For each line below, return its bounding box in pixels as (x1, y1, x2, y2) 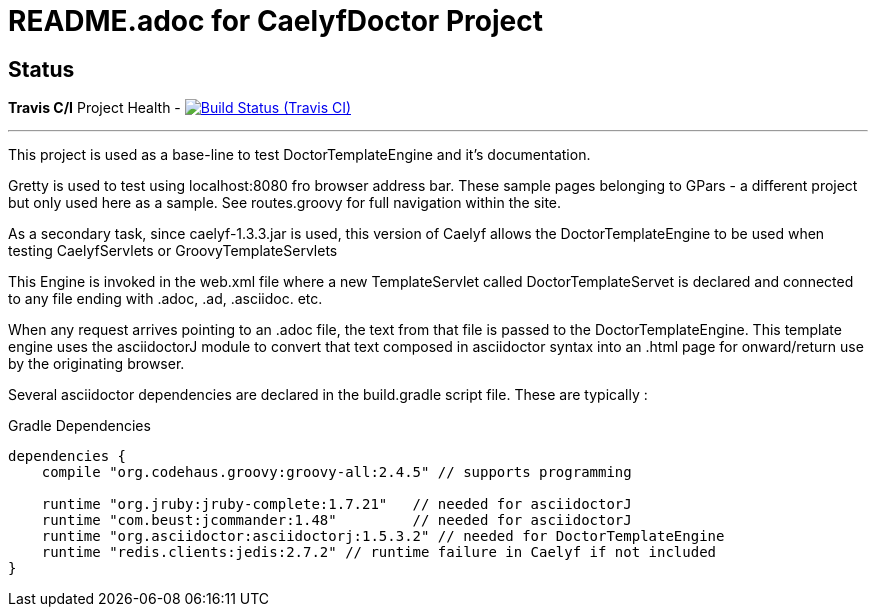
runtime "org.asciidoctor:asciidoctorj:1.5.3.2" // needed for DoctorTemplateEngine (41, 528, 725, 545)
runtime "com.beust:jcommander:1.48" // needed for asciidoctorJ (41, 512, 632, 529)
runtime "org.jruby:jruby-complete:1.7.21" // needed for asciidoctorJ (41, 496, 632, 513)
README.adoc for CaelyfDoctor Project (8, 4, 543, 38)
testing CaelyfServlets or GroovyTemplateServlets (8, 242, 338, 260)
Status (8, 56, 75, 82)
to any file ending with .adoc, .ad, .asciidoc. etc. (8, 290, 323, 308)
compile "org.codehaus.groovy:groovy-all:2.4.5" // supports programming (41, 464, 632, 481)
